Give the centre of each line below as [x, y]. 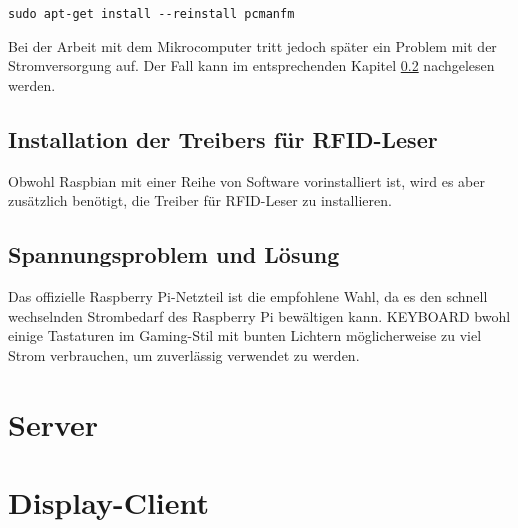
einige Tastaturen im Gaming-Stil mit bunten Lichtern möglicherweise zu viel [245, 335]
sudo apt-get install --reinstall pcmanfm [151, 14]
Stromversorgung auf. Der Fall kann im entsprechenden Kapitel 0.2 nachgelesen [251, 65]
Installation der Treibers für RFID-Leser [223, 138]
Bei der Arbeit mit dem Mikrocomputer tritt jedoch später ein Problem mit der [252, 45]
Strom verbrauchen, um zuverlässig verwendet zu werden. [184, 354]
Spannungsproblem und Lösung [174, 254]
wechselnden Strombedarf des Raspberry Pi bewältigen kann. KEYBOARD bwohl [259, 315]
